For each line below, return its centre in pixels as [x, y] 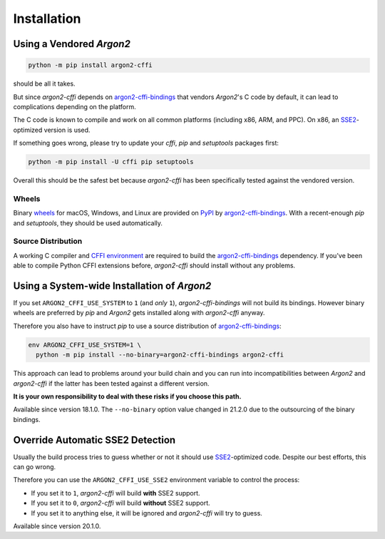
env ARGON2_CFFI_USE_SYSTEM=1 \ [85, 345]
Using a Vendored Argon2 [72, 44]
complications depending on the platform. [75, 106]
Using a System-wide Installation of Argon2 [112, 286]
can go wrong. [35, 467]
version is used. [67, 130]
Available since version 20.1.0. [57, 526]
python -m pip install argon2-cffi [90, 65]
